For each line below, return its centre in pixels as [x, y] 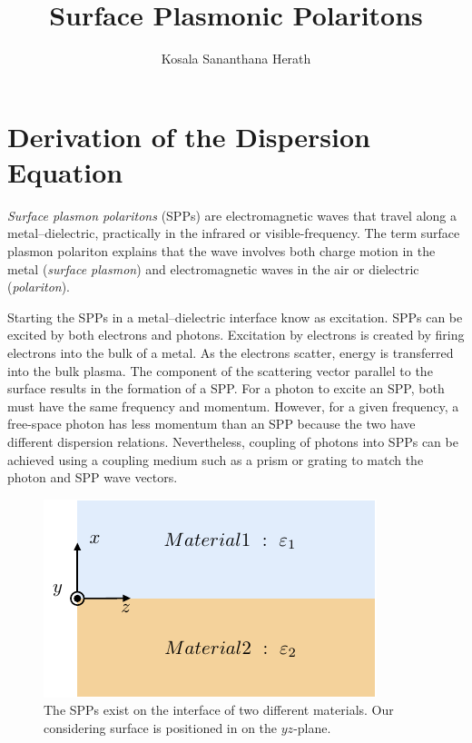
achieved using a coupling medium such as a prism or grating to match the [216, 459]
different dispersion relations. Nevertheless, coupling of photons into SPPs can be [233, 441]
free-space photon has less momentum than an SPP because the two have [211, 424]
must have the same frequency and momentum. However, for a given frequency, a [233, 406]
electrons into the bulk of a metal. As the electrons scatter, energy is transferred [231, 352]
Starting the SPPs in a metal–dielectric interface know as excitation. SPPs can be [235, 317]
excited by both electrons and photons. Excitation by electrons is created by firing [236, 335]
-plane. [312, 727]
